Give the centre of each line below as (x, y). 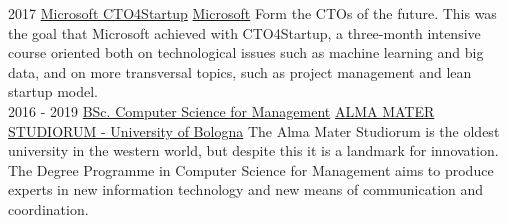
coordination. (48, 208)
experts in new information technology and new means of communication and (246, 189)
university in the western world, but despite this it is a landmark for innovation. (253, 150)
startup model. (53, 91)
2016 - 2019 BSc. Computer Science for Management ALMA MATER (221, 110)
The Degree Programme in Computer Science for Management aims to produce (251, 169)
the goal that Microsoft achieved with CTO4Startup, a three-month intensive (244, 32)
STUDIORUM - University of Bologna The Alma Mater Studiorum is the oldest (254, 130)
